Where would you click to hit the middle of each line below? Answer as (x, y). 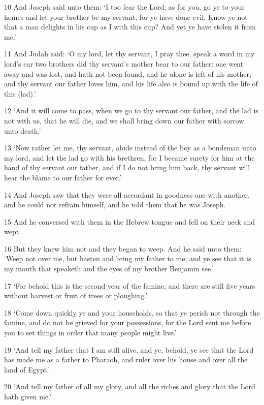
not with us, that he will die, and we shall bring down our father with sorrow (124, 120)
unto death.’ (23, 130)
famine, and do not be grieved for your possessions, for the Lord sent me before (128, 322)
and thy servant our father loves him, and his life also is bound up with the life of (131, 84)
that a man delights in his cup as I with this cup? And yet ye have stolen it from (130, 27)
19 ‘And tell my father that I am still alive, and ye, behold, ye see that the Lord (129, 349)
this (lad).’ (20, 93)
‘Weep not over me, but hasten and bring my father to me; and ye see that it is (128, 258)
